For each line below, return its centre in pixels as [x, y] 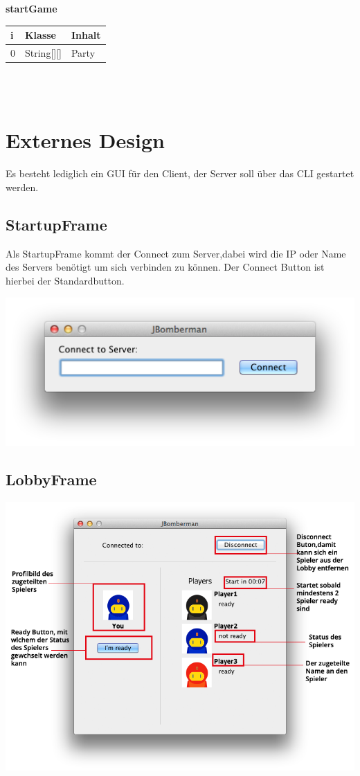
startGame [31, 8]
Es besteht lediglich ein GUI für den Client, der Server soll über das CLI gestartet [180, 173]
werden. [22, 187]
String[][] [43, 52]
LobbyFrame [51, 479]
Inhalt [86, 35]
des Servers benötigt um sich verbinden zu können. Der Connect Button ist [165, 267]
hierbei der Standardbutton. [65, 280]
